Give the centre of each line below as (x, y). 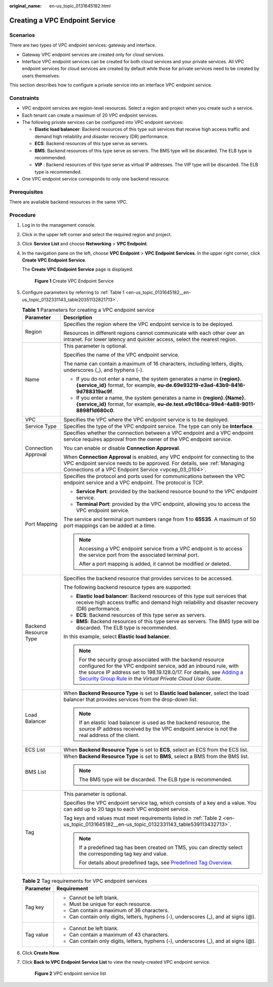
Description (78, 318)
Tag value (37, 934)
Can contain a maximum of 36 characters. (119, 910)
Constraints (24, 98)
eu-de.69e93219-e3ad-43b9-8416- (201, 385)
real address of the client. (109, 735)
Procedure (22, 215)
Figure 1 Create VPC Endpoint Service (74, 281)
